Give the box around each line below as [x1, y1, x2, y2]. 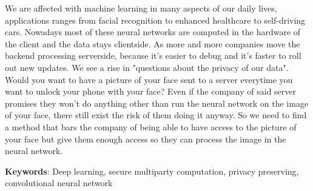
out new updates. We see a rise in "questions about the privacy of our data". [5, 61, 289, 73]
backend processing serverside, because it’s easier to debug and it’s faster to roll [5, 49, 301, 62]
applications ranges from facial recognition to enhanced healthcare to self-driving [5, 13, 306, 26]
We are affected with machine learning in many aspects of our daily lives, [5, 2, 277, 14]
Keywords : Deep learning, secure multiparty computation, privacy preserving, [5, 164, 299, 177]
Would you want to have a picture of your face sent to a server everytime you [5, 73, 293, 85]
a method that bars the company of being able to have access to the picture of [5, 120, 297, 133]
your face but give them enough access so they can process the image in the [5, 132, 286, 145]
